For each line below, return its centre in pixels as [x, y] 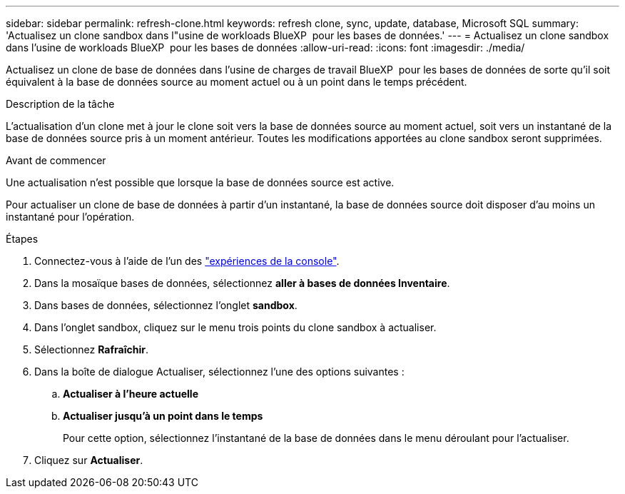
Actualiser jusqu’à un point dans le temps [163, 416]
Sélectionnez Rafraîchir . [91, 349]
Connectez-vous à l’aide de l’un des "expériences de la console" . [187, 261]
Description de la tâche [60, 104]
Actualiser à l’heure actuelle [131, 394]
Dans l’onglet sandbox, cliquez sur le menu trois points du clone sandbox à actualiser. [235, 327]
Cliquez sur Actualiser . [89, 460]
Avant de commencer [56, 160]
